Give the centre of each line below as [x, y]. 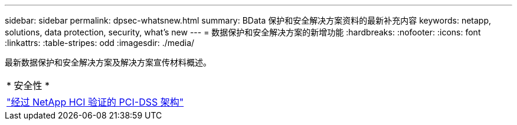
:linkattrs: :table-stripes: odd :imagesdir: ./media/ [100, 43]
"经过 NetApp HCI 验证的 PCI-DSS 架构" [95, 102]
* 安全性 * [28, 85]
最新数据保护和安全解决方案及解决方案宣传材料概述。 [108, 62]
